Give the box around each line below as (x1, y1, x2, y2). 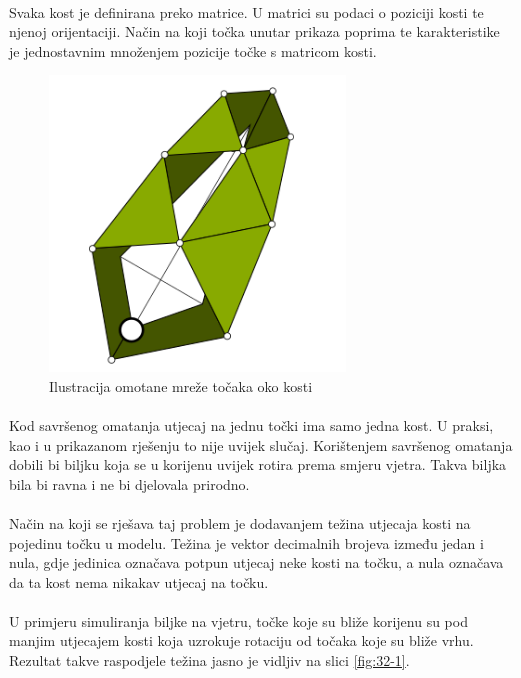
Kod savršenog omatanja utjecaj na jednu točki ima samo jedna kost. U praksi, (9, 414, 494, 435)
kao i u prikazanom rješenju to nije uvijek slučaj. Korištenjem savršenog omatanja (9, 434, 513, 455)
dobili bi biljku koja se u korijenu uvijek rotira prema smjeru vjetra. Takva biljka (9, 454, 507, 475)
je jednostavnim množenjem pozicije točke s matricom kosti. (9, 40, 377, 61)
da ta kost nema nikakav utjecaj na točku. (9, 571, 269, 592)
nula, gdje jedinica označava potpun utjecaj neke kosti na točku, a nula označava (9, 552, 504, 573)
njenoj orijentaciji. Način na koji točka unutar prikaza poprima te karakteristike (9, 21, 500, 42)
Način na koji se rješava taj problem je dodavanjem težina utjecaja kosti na (9, 512, 471, 533)
